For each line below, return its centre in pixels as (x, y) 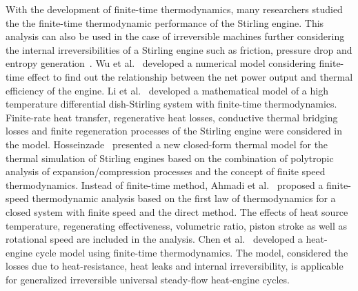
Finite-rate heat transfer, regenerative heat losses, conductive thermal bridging (172, 117)
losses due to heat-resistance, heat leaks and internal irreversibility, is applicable (175, 266)
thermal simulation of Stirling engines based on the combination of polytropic (170, 158)
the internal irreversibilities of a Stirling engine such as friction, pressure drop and (179, 49)
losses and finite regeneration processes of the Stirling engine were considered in (174, 131)
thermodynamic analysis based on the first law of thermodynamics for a (184, 198)
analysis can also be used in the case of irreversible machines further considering (175, 36)
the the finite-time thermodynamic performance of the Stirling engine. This (165, 22)
